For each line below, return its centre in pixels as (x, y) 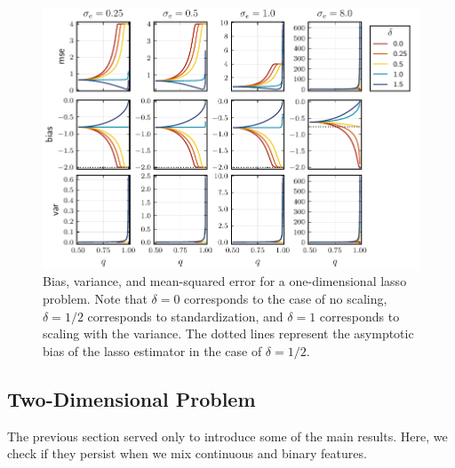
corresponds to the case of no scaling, (286, 298)
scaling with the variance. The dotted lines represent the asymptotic (228, 333)
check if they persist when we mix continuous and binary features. (187, 453)
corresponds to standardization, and (185, 316)
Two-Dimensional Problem (132, 398)
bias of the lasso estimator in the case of (152, 350)
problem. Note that (95, 298)
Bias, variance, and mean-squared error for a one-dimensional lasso (225, 281)
